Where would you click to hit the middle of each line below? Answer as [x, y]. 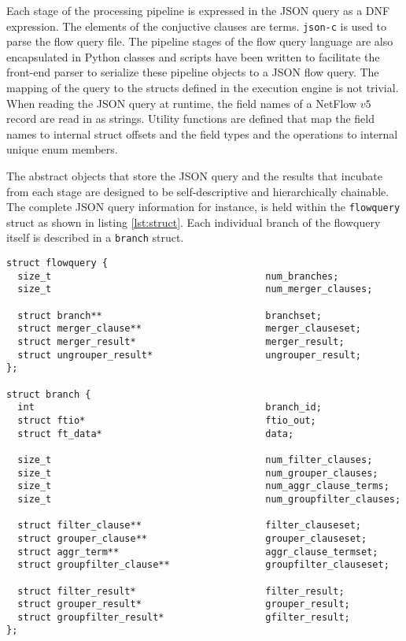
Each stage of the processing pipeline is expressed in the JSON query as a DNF [198, 10]
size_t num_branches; [178, 276]
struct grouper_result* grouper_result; [184, 604]
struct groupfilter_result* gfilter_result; [184, 617]
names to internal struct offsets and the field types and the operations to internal [202, 133]
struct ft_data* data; [156, 434]
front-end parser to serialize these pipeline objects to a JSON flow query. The [193, 72]
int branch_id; [170, 408]
